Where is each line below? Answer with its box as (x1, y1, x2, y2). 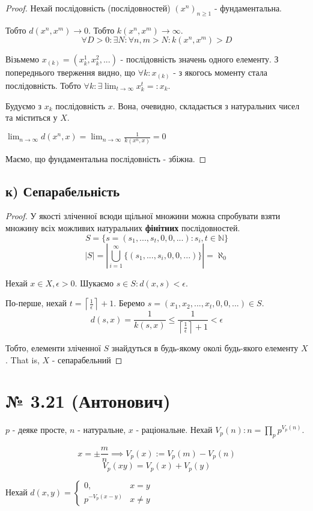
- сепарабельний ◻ (52, 353, 123, 366)
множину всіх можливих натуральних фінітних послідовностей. (5, 221, 240, 234)
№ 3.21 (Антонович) (5, 389, 171, 413)
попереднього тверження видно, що (5, 66, 135, 79)
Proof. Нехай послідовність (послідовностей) (5, 2, 171, 14)
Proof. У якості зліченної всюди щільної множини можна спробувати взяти (5, 210, 281, 222)
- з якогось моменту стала (173, 66, 268, 79)
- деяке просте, (12, 423, 67, 436)
